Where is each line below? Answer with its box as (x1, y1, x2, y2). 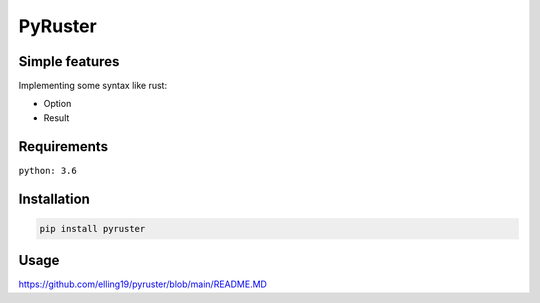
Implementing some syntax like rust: (18, 80, 168, 92)
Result (43, 111, 70, 124)
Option (43, 98, 72, 110)
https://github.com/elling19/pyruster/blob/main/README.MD (18, 278, 267, 290)
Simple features (18, 53, 120, 70)
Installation (18, 190, 90, 207)
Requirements (18, 138, 109, 155)
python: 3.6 (18, 165, 77, 176)
